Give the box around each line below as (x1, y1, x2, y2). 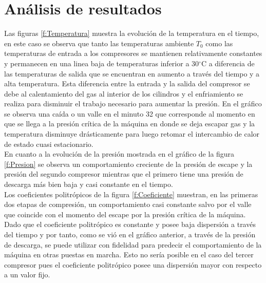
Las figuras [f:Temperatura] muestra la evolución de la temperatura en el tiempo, (4, 28, 259, 39)
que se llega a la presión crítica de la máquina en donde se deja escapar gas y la (4, 118, 255, 129)
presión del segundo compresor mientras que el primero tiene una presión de (4, 168, 243, 179)
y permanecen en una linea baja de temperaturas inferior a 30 (4, 58, 199, 68)
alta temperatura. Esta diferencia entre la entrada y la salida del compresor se (4, 78, 250, 89)
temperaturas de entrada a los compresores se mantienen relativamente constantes (4, 48, 262, 59)
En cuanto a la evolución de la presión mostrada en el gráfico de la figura (4, 148, 235, 159)
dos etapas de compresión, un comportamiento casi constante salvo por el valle (4, 199, 252, 210)
